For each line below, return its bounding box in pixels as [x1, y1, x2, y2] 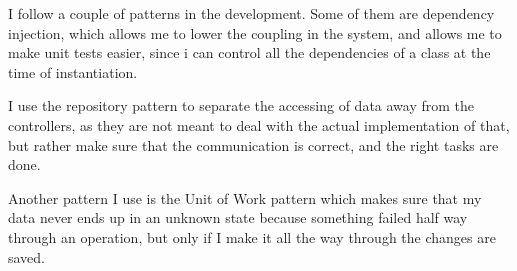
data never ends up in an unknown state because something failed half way [8, 207, 468, 228]
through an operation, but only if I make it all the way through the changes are [8, 226, 496, 247]
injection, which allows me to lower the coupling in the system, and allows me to [8, 22, 502, 43]
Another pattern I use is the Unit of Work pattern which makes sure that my [8, 187, 482, 208]
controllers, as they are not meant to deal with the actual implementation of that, [8, 114, 510, 135]
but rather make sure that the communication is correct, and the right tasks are [8, 134, 499, 155]
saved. [8, 246, 46, 267]
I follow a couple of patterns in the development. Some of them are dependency [8, 3, 495, 23]
